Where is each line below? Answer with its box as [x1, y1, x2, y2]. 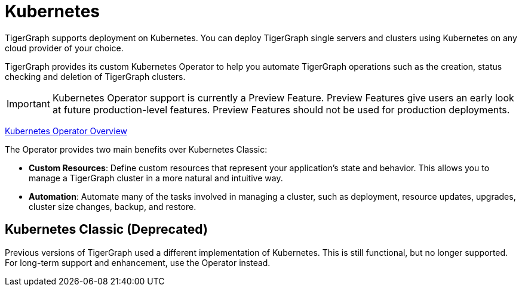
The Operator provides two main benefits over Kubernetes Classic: [5, 144, 268, 154]
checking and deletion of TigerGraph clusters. [5, 71, 186, 82]
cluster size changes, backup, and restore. [29, 201, 196, 212]
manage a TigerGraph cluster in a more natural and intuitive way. [29, 172, 283, 183]
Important [7, 97, 50, 110]
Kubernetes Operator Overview [5, 125, 127, 136]
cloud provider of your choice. [5, 42, 124, 53]
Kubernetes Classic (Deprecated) [5, 222, 208, 237]
